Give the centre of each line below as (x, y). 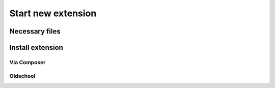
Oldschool (22, 76)
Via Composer (28, 62)
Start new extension (53, 13)
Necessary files (35, 31)
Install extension (36, 48)
